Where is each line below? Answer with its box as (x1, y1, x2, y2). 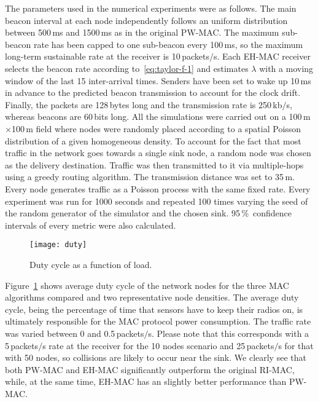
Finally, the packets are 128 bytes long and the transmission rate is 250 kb (5, 98, 282, 111)
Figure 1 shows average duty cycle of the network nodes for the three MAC (5, 278, 289, 291)
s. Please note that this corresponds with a (148, 326, 309, 339)
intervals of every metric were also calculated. (5, 218, 176, 231)
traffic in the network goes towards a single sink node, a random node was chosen (5, 146, 311, 159)
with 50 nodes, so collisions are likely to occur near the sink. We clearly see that (5, 351, 306, 364)
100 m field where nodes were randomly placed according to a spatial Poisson (11, 122, 301, 135)
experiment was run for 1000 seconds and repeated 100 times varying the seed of (5, 194, 308, 207)
